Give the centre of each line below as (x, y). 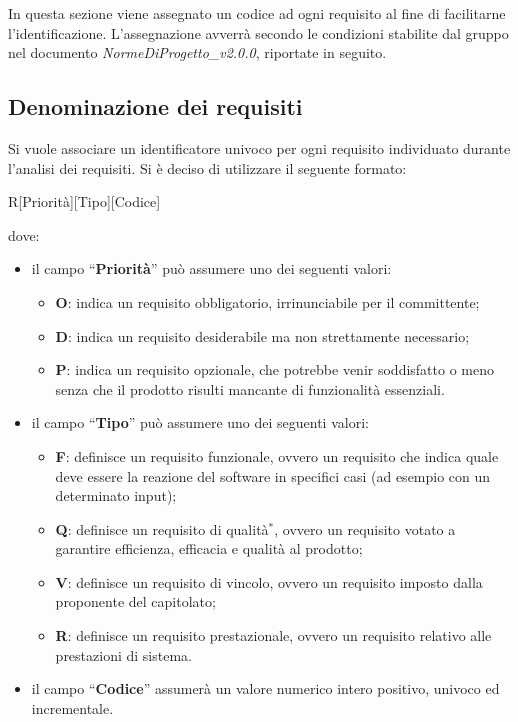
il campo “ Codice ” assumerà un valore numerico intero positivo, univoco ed (265, 688)
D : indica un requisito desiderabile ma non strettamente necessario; (262, 335)
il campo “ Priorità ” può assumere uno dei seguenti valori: (211, 268)
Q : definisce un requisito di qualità (162, 528)
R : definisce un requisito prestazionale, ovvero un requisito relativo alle (273, 635)
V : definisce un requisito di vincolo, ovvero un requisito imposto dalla (269, 581)
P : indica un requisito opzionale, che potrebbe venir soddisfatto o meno (274, 369)
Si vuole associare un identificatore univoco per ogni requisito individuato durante (259, 147)
